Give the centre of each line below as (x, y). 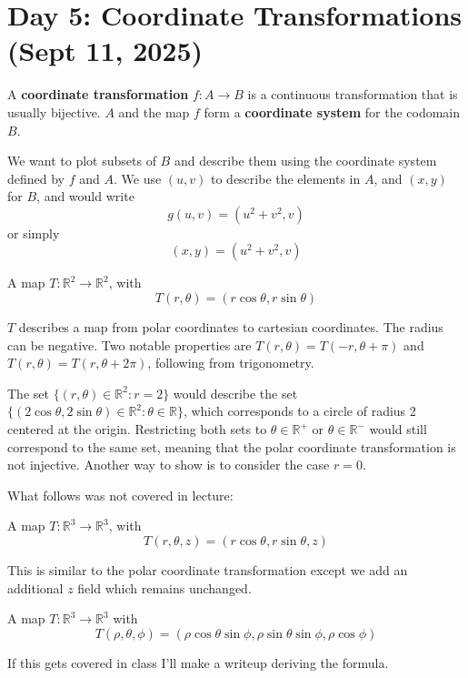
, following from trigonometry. (231, 363)
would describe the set (235, 393)
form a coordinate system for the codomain (332, 111)
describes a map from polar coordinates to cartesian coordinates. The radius (231, 327)
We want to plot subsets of (82, 161)
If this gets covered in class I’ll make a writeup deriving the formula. (198, 662)
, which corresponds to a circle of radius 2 (299, 411)
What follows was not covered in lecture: (120, 495)
